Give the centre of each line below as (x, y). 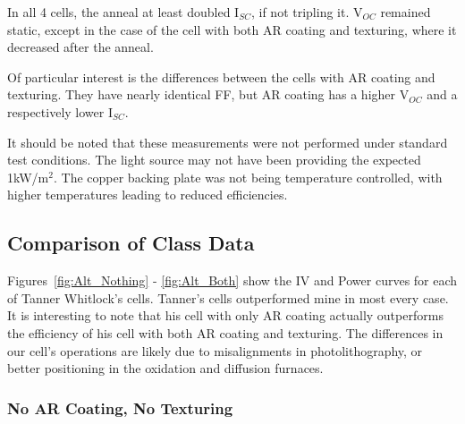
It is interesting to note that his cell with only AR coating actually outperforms (225, 315)
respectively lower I (60, 111)
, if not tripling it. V (307, 12)
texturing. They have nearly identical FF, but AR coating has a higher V (208, 94)
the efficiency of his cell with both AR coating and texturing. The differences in (225, 332)
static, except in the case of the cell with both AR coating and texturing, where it (232, 29)
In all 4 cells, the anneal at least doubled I (123, 12)
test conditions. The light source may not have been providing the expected (214, 160)
